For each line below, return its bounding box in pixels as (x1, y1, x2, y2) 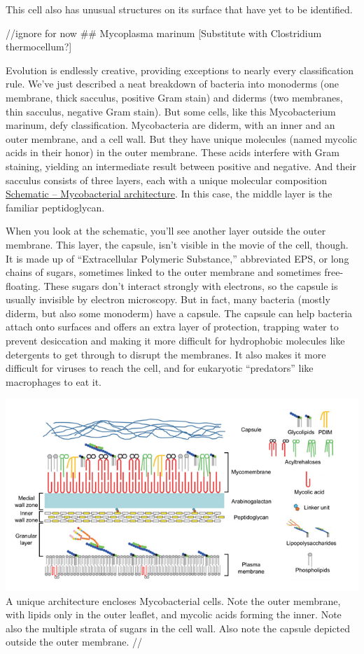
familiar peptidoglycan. (6, 200, 105, 214)
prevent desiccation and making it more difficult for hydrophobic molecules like (6, 333, 345, 348)
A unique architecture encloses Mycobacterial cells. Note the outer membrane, (6, 593, 341, 608)
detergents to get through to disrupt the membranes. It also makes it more (6, 347, 326, 361)
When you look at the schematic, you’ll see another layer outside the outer (6, 223, 326, 238)
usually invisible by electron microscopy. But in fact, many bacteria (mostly (6, 292, 330, 307)
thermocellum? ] (6, 39, 72, 54)
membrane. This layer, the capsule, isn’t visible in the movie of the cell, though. (6, 237, 349, 251)
